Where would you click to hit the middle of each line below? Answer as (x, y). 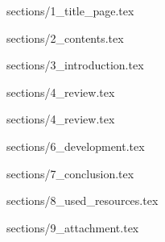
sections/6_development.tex (76, 146)
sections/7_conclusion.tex (70, 173)
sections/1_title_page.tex (70, 10)
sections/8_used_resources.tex (82, 200)
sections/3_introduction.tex (75, 65)
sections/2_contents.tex (65, 38)
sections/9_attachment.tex (73, 227)
